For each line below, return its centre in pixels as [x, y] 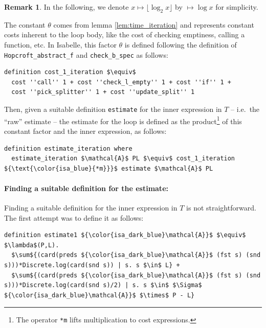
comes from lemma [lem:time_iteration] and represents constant [154, 24]
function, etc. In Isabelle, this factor [60, 44]
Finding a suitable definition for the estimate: [86, 188]
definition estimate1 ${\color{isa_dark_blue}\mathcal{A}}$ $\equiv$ [125, 235]
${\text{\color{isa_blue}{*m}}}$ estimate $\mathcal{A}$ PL [109, 168]
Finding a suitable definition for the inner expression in [91, 208]
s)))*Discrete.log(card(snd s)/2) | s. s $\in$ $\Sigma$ [103, 285]
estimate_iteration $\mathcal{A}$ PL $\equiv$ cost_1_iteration [123, 159]
